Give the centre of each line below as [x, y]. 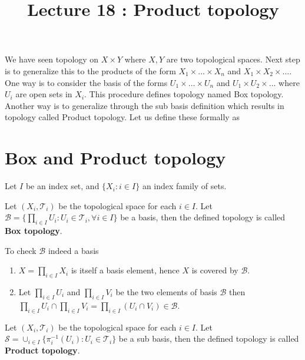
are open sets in [44, 94]
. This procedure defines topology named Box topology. [184, 94]
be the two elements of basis [166, 292]
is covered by [215, 270]
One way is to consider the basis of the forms [86, 82]
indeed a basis [73, 250]
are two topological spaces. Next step [233, 59]
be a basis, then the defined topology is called [203, 217]
